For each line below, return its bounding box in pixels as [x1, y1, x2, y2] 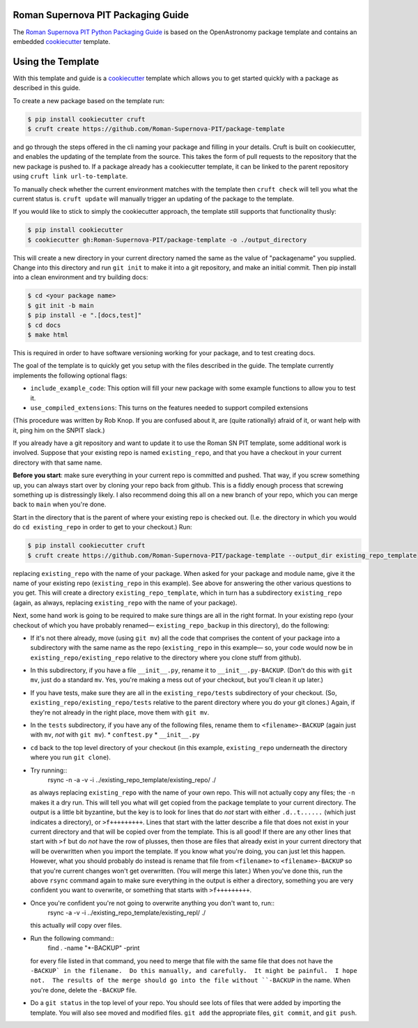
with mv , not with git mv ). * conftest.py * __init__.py [30, 731, 200, 739]
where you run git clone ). [30, 753, 111, 762]
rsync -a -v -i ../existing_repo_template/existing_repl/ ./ [47, 909, 206, 917]
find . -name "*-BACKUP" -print [47, 944, 140, 952]
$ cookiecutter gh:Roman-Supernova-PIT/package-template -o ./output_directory [27, 235, 307, 244]
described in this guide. [13, 84, 81, 92]
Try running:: [30, 766, 68, 774]
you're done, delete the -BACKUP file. [30, 986, 137, 994]
